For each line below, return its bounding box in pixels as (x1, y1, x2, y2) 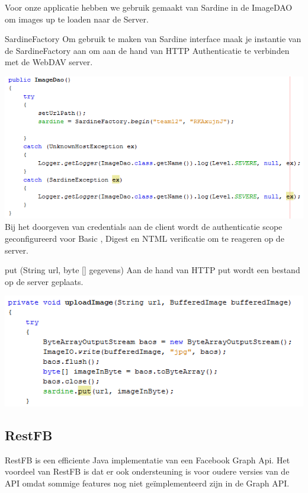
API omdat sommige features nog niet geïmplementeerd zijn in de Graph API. (5, 476, 290, 489)
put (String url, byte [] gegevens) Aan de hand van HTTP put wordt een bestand (5, 264, 300, 276)
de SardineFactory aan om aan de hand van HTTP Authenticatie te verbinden (5, 44, 290, 56)
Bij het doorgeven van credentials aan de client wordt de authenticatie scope (5, 220, 283, 233)
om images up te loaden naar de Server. (5, 12, 149, 25)
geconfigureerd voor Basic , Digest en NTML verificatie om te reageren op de (5, 232, 284, 245)
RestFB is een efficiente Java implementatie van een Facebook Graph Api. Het (5, 453, 290, 466)
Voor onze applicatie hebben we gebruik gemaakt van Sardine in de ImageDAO (5, 1, 293, 13)
